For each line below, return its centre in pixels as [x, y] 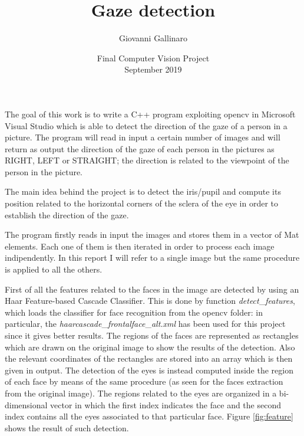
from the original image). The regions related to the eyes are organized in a [141, 393]
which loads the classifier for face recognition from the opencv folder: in [134, 312]
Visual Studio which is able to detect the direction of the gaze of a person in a [146, 125]
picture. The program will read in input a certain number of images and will [143, 137]
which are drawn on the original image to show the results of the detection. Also [150, 347]
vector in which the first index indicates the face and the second [166, 404]
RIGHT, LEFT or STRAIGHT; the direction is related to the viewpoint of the [147, 160]
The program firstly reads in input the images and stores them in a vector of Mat [152, 235]
